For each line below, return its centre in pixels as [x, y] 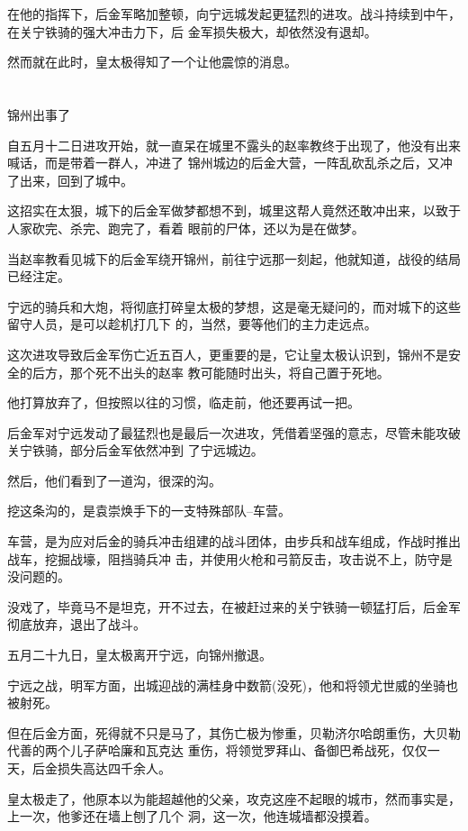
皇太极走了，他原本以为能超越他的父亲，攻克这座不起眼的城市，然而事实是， [234, 798]
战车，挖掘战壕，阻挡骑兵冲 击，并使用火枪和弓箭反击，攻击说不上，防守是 [230, 558]
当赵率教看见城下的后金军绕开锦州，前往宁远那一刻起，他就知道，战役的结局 [234, 258]
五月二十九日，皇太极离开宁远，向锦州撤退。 [139, 655]
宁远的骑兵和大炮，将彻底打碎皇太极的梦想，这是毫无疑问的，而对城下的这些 [234, 306]
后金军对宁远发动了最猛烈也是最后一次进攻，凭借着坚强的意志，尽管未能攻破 [234, 432]
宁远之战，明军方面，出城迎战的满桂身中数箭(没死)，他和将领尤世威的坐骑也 [233, 685]
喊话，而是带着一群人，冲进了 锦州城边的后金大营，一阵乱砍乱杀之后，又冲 [230, 163]
